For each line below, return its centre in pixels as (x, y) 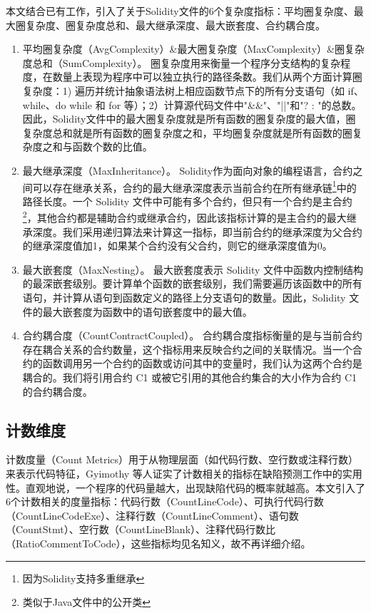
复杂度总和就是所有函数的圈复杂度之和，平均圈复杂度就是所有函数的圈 (187, 132)
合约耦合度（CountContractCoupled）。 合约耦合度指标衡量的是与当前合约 (192, 335)
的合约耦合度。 (57, 391)
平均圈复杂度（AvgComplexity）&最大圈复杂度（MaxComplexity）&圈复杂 (193, 49)
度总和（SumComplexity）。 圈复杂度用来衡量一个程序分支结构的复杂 (182, 62)
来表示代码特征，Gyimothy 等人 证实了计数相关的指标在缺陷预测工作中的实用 (184, 473)
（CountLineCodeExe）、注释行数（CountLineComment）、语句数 (152, 515)
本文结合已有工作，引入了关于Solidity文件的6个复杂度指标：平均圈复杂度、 (180, 11)
